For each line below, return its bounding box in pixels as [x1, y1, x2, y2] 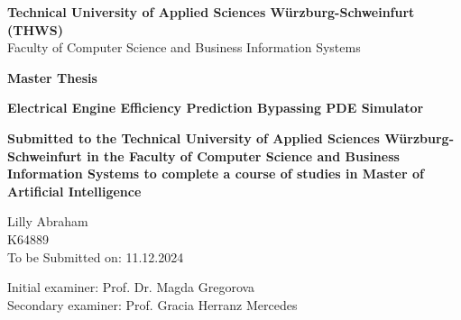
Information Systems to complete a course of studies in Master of [7, 164, 424, 183]
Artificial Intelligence [7, 181, 142, 200]
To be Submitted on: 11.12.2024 [7, 247, 184, 266]
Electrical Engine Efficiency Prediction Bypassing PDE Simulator [7, 98, 424, 117]
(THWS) [7, 20, 63, 39]
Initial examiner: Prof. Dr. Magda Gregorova [7, 278, 255, 297]
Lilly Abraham [7, 212, 88, 231]
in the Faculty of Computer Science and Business [87, 146, 400, 165]
